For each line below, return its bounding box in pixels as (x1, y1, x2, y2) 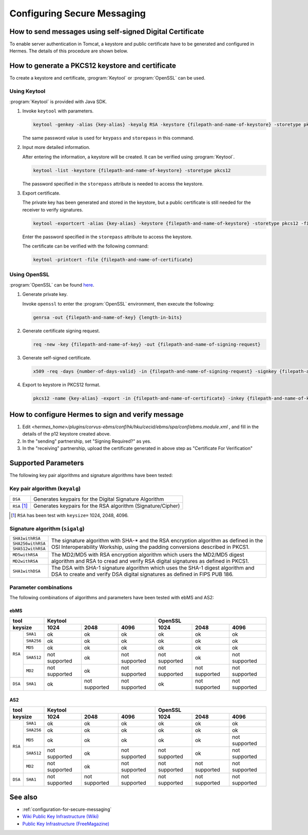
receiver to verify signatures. (22, 206, 84, 213)
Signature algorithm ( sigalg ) (9, 525, 85, 533)
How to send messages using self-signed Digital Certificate (9, 27, 204, 36)
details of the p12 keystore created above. (22, 431, 111, 437)
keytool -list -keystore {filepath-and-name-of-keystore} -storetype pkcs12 (33, 167, 231, 173)
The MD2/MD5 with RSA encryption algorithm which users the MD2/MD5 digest (51, 551, 244, 558)
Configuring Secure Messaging (9, 8, 146, 19)
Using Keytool (9, 88, 46, 95)
